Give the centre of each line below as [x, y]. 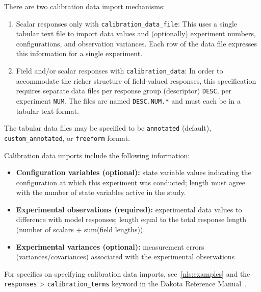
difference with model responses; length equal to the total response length [131, 219]
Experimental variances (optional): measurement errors [110, 246]
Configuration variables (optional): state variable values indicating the [134, 172]
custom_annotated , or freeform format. [67, 138]
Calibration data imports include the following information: [97, 155]
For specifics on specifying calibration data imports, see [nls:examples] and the [127, 273]
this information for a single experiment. [79, 53]
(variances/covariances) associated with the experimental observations [125, 257]
